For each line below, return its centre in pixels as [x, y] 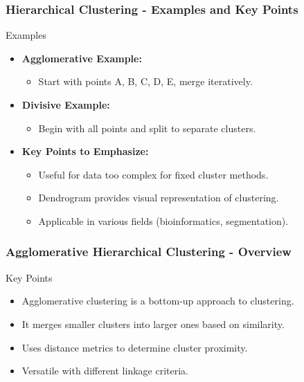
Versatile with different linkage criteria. [105, 371]
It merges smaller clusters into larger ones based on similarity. [153, 324]
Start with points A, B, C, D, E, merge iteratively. [145, 81]
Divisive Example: [66, 104]
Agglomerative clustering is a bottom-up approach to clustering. [158, 301]
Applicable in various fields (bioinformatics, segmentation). [163, 220]
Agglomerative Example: [82, 58]
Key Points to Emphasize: [85, 151]
